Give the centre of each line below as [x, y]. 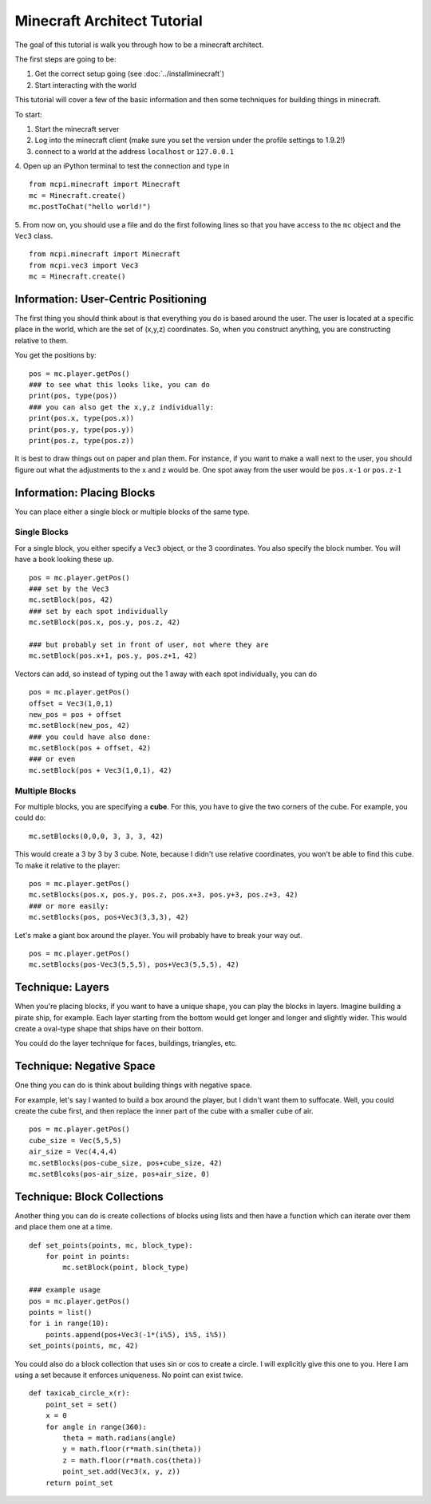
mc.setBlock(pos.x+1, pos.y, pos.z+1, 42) [113, 656]
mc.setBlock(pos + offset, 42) [90, 748]
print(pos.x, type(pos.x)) [82, 418]
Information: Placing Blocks [85, 492]
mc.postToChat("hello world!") [90, 207]
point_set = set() [81, 1404]
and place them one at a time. [64, 1227]
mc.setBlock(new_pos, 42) [80, 726]
